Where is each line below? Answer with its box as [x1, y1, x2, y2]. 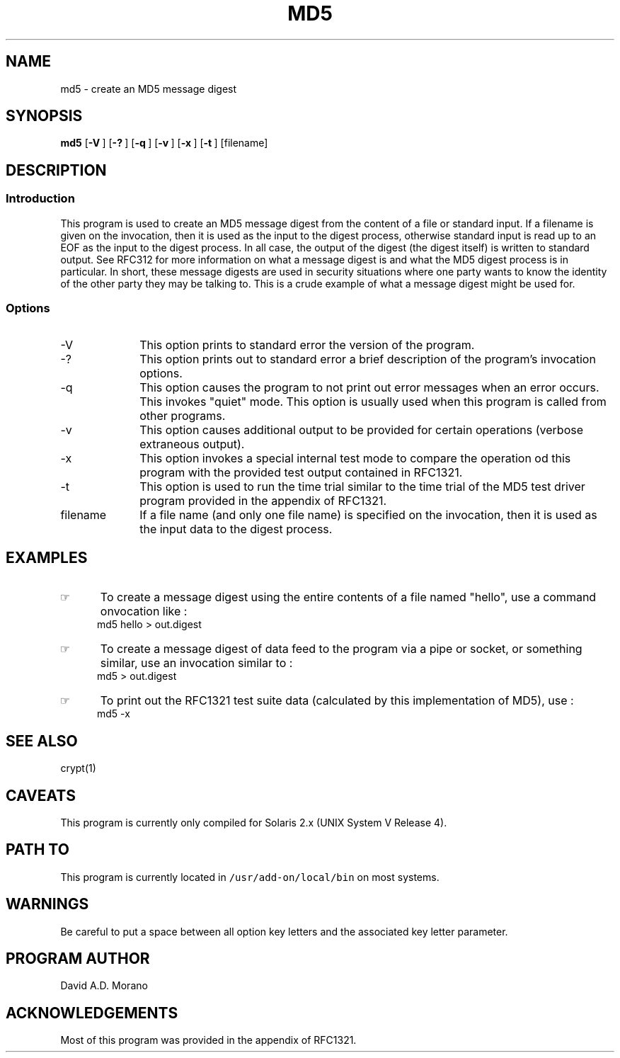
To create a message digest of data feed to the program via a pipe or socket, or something [100, 642, 582, 656]
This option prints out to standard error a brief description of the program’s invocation [139, 352, 596, 367]
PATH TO [6, 841, 69, 859]
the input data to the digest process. [139, 522, 333, 537]
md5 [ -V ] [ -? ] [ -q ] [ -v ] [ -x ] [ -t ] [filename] [60, 137, 268, 149]
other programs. [139, 409, 226, 423]
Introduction [6, 191, 75, 206]
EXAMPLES [6, 548, 88, 567]
